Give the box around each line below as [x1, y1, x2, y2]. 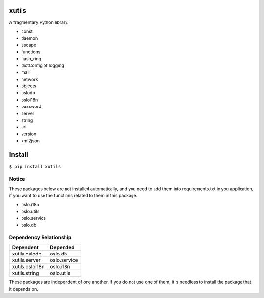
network [21, 76, 38, 82]
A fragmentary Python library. [9, 20, 69, 25]
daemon [21, 35, 38, 41]
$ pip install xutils [9, 164, 61, 170]
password [21, 104, 42, 109]
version [21, 131, 37, 137]
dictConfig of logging [21, 63, 65, 68]
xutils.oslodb [12, 251, 42, 257]
